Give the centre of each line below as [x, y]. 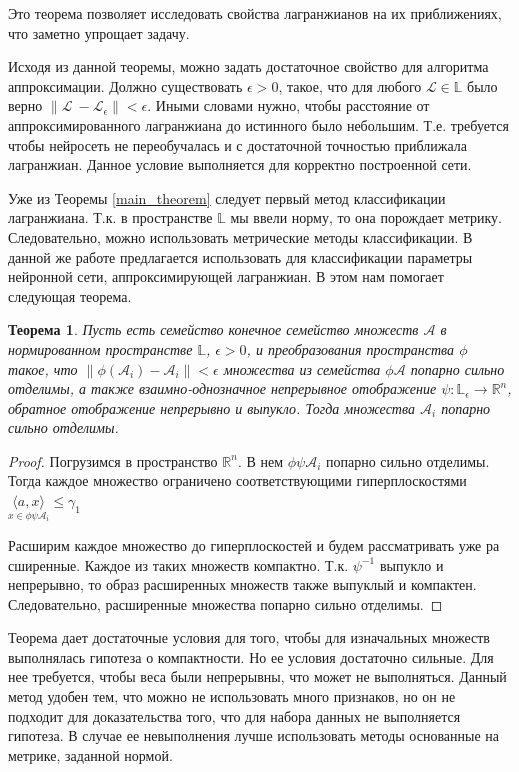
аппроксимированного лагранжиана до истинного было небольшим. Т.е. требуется [258, 124]
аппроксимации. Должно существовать [125, 85]
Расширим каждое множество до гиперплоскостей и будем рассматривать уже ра [254, 544]
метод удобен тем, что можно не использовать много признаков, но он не [232, 696]
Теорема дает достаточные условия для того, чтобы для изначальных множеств [249, 637]
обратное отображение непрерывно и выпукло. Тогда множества [211, 407]
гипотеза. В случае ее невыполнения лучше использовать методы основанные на [253, 735]
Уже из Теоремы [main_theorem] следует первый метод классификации [227, 197]
